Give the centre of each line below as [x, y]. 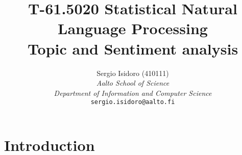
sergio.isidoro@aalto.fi [133, 102]
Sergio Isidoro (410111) [133, 73]
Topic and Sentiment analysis [133, 48]
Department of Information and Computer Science [133, 93]
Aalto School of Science [133, 83]
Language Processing [133, 28]
